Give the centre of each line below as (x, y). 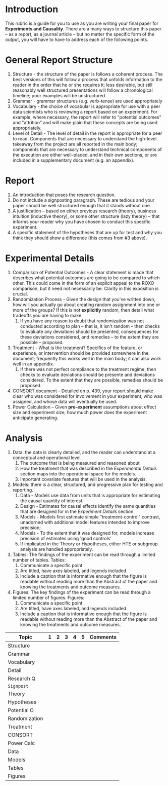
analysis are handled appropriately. (57, 549)
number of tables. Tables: (39, 560)
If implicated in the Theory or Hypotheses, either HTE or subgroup (89, 544)
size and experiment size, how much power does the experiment (80, 412)
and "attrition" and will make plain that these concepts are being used (85, 122)
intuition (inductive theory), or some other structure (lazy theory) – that (86, 216)
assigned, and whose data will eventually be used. (65, 401)
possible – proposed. (42, 342)
